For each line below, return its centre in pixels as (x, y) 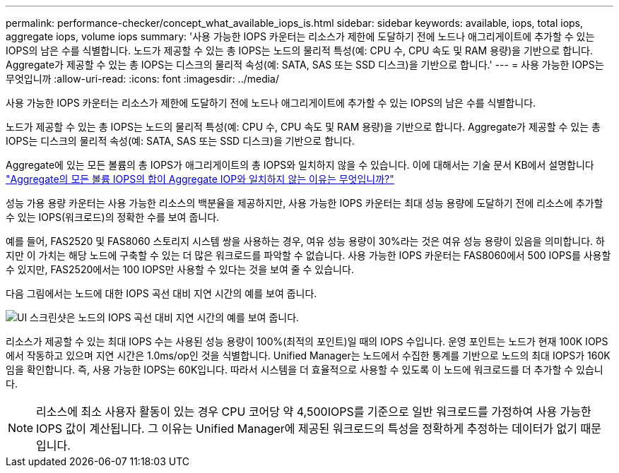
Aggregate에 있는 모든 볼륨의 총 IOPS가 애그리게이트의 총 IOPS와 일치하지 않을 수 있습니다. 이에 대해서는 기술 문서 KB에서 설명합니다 (300, 165)
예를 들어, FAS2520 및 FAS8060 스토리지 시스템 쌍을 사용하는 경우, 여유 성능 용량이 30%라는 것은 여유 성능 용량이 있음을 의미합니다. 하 (305, 241)
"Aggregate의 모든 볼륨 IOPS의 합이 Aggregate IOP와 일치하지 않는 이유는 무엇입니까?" (200, 179)
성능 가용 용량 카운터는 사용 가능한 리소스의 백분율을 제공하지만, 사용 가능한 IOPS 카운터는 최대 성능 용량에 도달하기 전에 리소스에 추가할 (305, 203)
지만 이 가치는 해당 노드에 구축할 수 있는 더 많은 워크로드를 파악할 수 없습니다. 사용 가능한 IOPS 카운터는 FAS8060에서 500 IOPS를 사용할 (308, 255)
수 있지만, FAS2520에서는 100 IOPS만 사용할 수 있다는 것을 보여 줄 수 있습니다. (180, 269)
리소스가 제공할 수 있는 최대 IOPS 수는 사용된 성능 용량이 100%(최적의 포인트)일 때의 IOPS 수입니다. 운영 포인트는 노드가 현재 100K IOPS (307, 341)
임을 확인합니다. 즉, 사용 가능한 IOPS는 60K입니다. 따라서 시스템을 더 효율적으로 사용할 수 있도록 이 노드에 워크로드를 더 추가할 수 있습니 (305, 370)
